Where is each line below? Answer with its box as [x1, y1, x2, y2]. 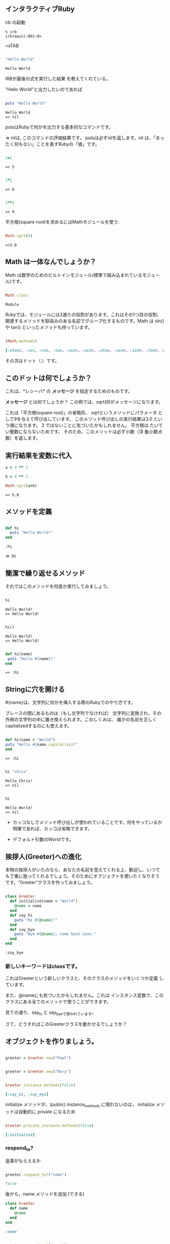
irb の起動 [5, 19, 26, 25]
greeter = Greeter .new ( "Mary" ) [5, 1069, 71, 1074]
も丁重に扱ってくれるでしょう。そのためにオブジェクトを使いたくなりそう [5, 873, 160, 879]
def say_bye [10, 927, 35, 932]
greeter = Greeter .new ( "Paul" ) [5, 1055, 71, 1060]
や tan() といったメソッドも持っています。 [5, 324, 93, 330]
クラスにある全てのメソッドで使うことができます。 [5, 999, 111, 1005]
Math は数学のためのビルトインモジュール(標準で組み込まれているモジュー [5, 272, 160, 278]
